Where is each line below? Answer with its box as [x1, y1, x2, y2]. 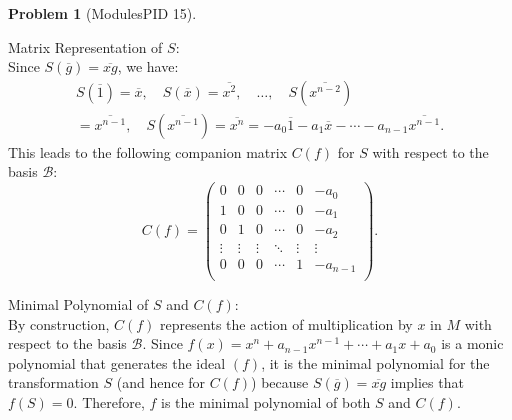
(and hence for [116, 372, 206, 393]
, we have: [117, 56, 179, 77]
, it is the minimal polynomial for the [261, 352, 490, 373]
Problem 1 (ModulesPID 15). [8, 3, 197, 23]
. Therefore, [73, 392, 145, 413]
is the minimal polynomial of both [161, 392, 371, 413]
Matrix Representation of [8, 36, 163, 57]
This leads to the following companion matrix [8, 141, 288, 162]
